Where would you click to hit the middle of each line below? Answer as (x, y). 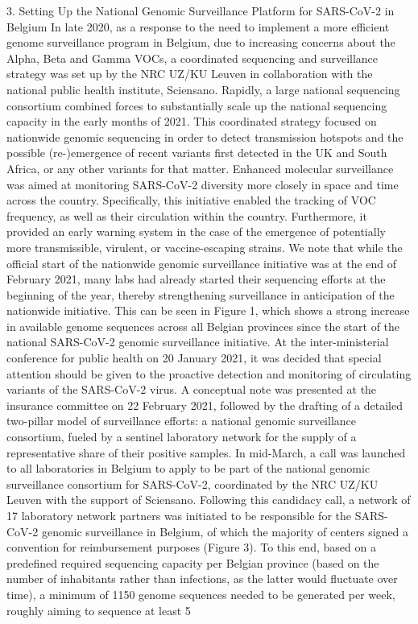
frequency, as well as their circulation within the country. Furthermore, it (187, 215)
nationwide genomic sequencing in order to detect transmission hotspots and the (205, 136)
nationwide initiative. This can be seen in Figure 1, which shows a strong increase (208, 310)
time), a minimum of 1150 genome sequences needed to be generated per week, (201, 594)
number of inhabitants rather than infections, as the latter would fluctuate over (202, 579)
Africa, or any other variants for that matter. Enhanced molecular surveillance (200, 168)
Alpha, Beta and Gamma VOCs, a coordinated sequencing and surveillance (192, 58)
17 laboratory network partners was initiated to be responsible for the (179, 515)
